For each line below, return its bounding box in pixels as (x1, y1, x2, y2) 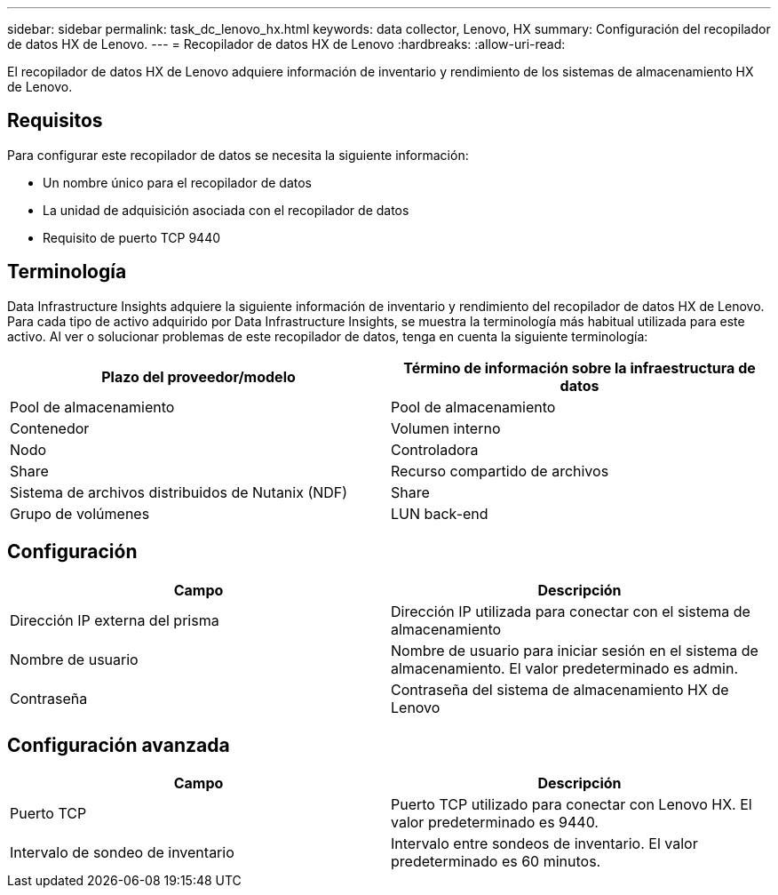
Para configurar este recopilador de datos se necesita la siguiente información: (7, 147, 469, 163)
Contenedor (10, 419, 90, 437)
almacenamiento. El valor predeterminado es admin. (391, 659, 739, 677)
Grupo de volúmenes (10, 504, 150, 523)
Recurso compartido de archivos (391, 461, 609, 480)
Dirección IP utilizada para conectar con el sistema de (391, 602, 750, 620)
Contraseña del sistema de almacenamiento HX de (391, 680, 729, 699)
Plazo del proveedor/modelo (101, 367, 296, 386)
